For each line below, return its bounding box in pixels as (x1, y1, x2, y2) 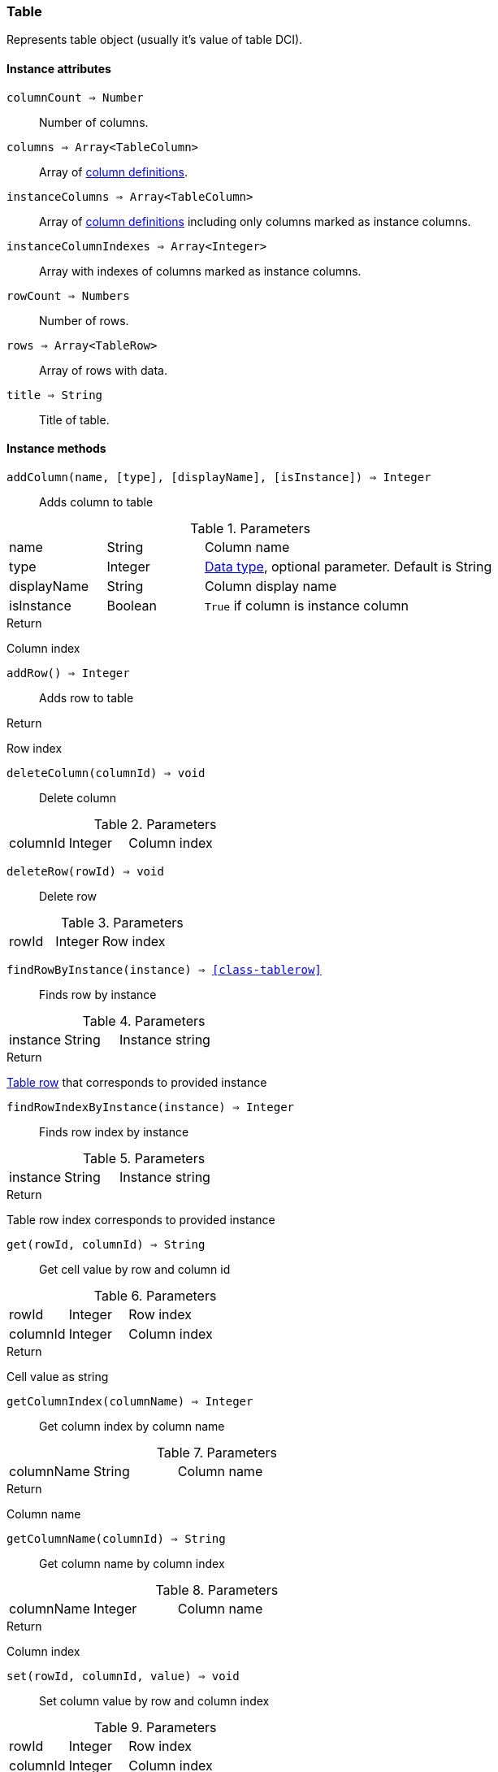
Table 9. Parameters (93, 1718, 217, 1735)
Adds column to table (39, 494, 154, 509)
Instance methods (6, 441, 106, 456)
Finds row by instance (39, 987, 157, 1001)
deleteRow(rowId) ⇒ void (6, 864, 164, 878)
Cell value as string (6, 1369, 109, 1383)
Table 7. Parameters (156, 1444, 277, 1461)
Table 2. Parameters (93, 815, 217, 832)
